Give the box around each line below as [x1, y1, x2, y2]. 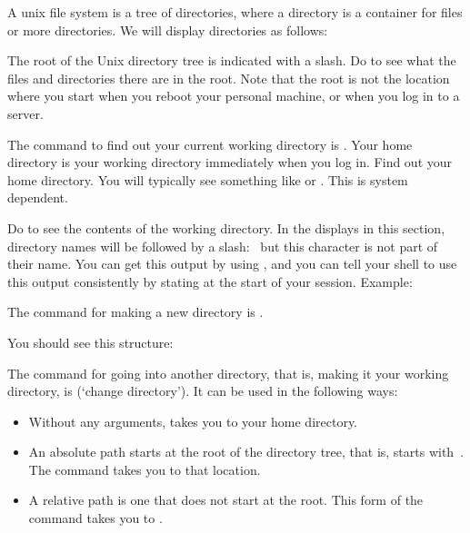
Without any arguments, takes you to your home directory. [28, 411, 358, 430]
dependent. [7, 188, 68, 207]
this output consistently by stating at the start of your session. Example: [7, 271, 413, 291]
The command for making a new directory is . [7, 302, 264, 321]
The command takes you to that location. [28, 459, 261, 479]
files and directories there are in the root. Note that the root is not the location [7, 68, 450, 87]
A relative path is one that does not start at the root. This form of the [28, 490, 424, 509]
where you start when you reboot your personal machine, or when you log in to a [7, 86, 460, 105]
